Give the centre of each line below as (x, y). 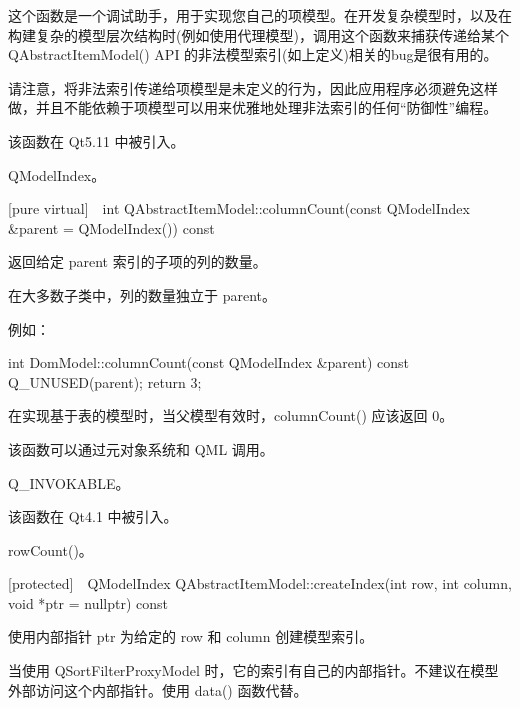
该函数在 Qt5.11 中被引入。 (96, 140)
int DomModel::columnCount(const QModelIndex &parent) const (208, 362)
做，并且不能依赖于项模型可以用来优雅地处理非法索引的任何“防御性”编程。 (253, 107)
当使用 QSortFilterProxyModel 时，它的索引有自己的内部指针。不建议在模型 (253, 670)
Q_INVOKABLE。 (69, 482)
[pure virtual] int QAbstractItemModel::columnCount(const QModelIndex (239, 208)
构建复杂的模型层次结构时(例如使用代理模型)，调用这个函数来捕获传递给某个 (258, 34)
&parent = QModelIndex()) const (111, 227)
